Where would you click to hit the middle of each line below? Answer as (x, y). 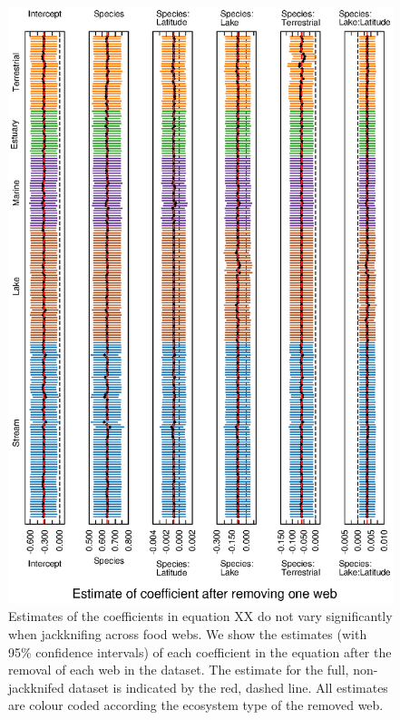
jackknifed (36, 687)
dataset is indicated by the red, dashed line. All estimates (228, 687)
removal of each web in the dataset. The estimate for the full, (179, 670)
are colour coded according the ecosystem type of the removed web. (196, 705)
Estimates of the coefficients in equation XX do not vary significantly (200, 616)
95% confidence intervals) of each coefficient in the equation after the (200, 651)
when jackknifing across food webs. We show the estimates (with (188, 634)
